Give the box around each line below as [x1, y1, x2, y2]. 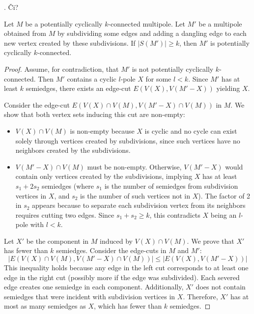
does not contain [196, 282, 246, 292]
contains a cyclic [67, 73, 116, 84]
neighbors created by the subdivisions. [15, 145, 131, 155]
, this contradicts [149, 209, 200, 220]
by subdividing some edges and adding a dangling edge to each [57, 28, 247, 38]
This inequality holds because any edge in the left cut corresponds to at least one [4, 262, 249, 273]
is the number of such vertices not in [80, 190, 191, 200]
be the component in [26, 235, 89, 246]
